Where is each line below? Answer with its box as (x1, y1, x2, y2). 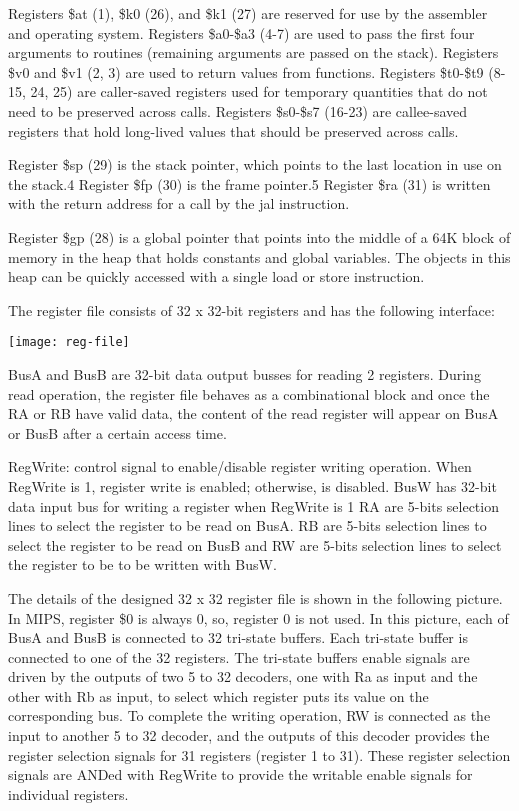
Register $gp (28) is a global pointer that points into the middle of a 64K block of (8, 226, 511, 247)
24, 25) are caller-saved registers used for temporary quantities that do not (30, 81, 488, 102)
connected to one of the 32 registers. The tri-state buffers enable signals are (8, 646, 470, 667)
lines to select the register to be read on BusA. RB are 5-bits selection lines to (8, 515, 487, 536)
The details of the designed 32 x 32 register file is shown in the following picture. (8, 587, 503, 608)
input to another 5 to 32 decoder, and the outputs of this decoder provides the (8, 725, 490, 746)
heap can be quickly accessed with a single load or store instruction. (8, 266, 425, 287)
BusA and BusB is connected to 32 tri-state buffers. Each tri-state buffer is (8, 627, 468, 648)
